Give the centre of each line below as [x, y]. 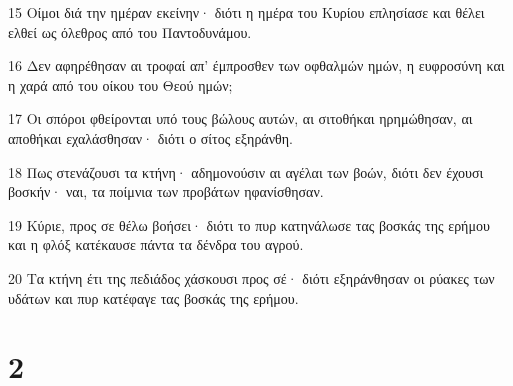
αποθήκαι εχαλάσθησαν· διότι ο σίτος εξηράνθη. [150, 137]
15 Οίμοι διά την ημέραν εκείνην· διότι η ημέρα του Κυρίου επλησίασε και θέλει [246, 12]
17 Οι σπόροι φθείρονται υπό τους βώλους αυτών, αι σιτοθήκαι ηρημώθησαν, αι [240, 118]
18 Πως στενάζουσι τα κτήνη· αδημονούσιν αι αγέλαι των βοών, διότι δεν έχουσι [246, 171]
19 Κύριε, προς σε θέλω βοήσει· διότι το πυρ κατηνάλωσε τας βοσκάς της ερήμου [249, 224]
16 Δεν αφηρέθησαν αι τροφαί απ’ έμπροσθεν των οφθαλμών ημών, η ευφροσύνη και [256, 65]
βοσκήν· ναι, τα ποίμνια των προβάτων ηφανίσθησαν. [166, 191]
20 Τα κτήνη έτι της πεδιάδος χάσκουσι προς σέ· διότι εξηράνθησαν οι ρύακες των [251, 277]
